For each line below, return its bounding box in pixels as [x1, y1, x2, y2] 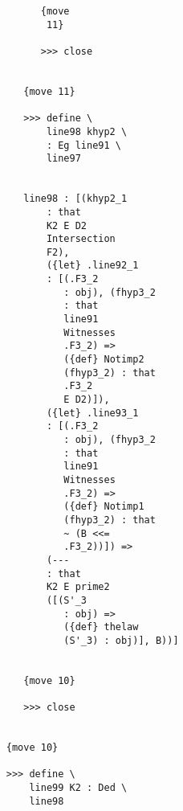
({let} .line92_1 [46, 260, 139, 272]
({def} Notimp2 [63, 354, 144, 366]
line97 [46, 153, 81, 165]
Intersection [46, 233, 116, 245]
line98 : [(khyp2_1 [23, 193, 128, 205]
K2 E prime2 [46, 581, 110, 593]
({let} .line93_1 [46, 407, 139, 419]
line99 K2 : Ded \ [29, 782, 128, 794]
